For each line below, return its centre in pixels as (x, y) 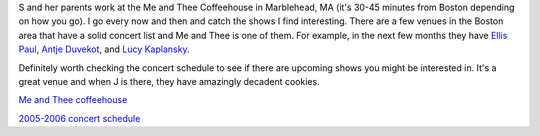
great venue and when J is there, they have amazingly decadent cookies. (169, 81)
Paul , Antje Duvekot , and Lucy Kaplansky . (104, 49)
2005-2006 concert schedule (79, 118)
